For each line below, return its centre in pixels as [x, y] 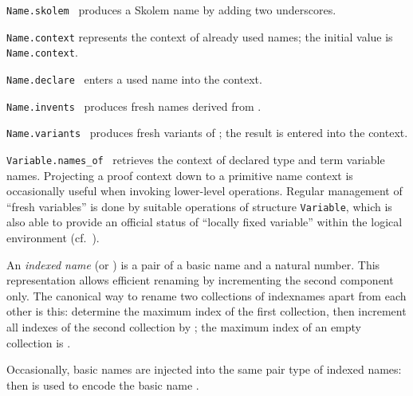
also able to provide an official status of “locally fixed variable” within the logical [205, 222]
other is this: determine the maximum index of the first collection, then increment [206, 311]
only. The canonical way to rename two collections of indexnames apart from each [206, 295]
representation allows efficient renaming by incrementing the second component [200, 280]
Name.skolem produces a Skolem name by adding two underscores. [171, 10]
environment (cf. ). [53, 238]
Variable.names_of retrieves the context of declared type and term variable [196, 159]
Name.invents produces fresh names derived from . [134, 106]
